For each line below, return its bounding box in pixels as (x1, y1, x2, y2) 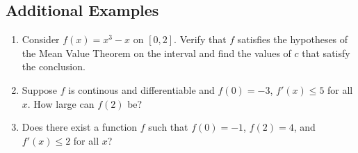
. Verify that (174, 32, 227, 47)
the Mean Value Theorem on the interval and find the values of (22, 45, 291, 60)
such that (148, 120, 188, 134)
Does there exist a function (22, 120, 138, 134)
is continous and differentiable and (68, 82, 215, 97)
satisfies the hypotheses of (237, 32, 348, 47)
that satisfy (302, 45, 350, 60)
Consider (22, 32, 60, 47)
